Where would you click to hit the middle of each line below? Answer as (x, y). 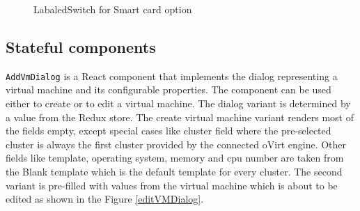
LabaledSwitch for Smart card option (113, 9)
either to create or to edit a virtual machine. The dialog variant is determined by (178, 103)
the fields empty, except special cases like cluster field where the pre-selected (169, 131)
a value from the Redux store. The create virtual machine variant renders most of (180, 117)
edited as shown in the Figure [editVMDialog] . (105, 199)
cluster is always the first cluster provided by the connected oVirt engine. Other (176, 144)
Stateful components (81, 46)
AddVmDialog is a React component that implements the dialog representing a (172, 76)
